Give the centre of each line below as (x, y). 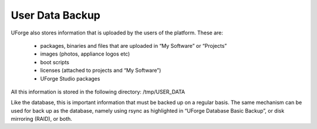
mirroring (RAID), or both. (42, 119)
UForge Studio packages (70, 78)
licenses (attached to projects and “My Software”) (101, 71)
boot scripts (55, 62)
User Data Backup (56, 15)
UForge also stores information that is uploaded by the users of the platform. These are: (117, 33)
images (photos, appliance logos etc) (85, 54)
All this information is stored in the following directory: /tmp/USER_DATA (98, 92)
